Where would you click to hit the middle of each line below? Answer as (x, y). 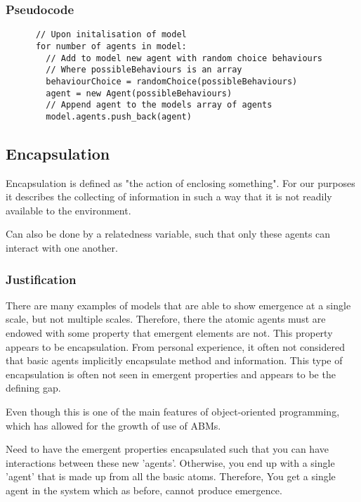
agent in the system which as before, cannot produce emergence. (144, 490)
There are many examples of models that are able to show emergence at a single (178, 305)
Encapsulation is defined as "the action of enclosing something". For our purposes (180, 182)
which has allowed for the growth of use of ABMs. (113, 425)
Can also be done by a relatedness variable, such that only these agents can (168, 234)
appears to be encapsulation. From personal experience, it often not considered (175, 346)
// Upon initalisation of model (111, 35)
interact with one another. (62, 248)
